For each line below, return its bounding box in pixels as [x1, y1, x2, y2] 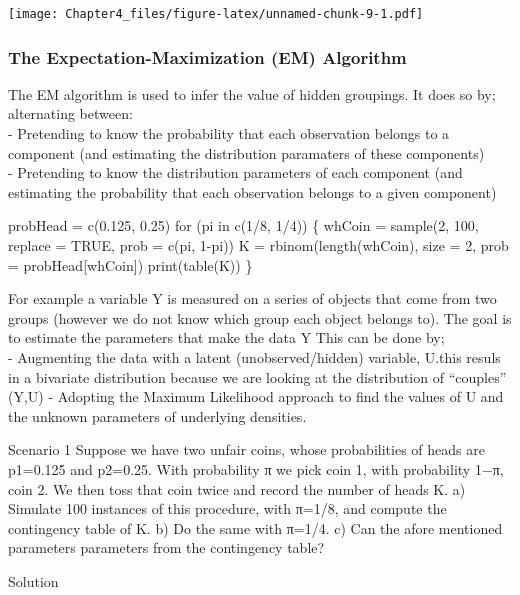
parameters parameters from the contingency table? [8, 537, 325, 558]
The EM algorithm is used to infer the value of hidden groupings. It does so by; [8, 83, 496, 104]
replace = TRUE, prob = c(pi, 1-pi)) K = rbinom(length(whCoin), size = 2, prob [8, 235, 509, 256]
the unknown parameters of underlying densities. [8, 405, 307, 426]
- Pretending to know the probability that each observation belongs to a [8, 123, 450, 144]
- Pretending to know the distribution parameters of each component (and [8, 162, 463, 183]
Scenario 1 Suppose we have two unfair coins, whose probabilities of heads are [8, 439, 485, 460]
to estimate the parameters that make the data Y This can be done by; [8, 327, 445, 348]
